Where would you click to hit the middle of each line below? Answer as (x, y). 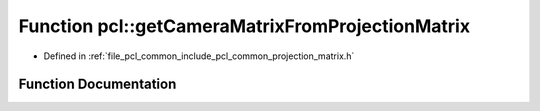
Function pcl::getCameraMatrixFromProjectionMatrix (244, 26)
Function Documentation (97, 84)
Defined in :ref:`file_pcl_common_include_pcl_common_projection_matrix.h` (199, 56)
